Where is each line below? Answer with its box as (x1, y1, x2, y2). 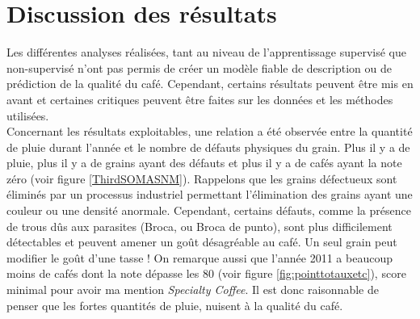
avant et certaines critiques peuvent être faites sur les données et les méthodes (6, 90, 393, 107)
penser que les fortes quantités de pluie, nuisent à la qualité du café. (6, 296, 343, 313)
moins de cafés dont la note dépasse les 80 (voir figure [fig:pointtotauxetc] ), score (6, 265, 406, 282)
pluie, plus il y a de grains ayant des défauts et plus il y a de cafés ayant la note (6, 154, 402, 171)
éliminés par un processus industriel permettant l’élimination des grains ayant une (6, 186, 413, 203)
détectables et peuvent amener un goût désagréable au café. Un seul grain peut (6, 233, 397, 250)
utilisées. (6, 107, 49, 124)
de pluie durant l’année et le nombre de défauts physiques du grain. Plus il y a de (6, 138, 410, 155)
